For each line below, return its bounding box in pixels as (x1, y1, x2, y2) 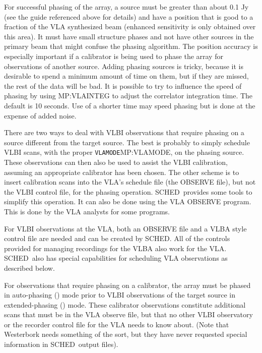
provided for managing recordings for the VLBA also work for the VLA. (4, 243, 227, 253)
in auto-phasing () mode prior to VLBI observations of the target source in (4, 289, 236, 300)
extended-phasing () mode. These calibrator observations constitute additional (4, 299, 246, 310)
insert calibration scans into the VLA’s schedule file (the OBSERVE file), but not (4, 177, 256, 187)
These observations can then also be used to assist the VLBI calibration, (4, 156, 228, 167)
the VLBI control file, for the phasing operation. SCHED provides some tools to (4, 186, 252, 197)
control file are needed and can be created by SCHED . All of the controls (4, 233, 230, 244)
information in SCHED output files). (4, 339, 118, 349)
